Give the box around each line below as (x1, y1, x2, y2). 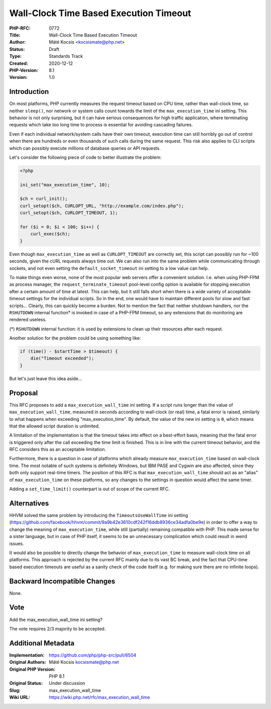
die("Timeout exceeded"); (30, 356, 94, 362)
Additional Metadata (9, 639, 75, 647)
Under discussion (49, 680, 85, 686)
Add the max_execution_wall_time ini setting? (9, 616, 103, 623)
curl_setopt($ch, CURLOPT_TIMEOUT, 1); (20, 210, 118, 216)
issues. (9, 541, 25, 547)
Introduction (9, 87, 49, 96)
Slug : (9, 687, 21, 693)
